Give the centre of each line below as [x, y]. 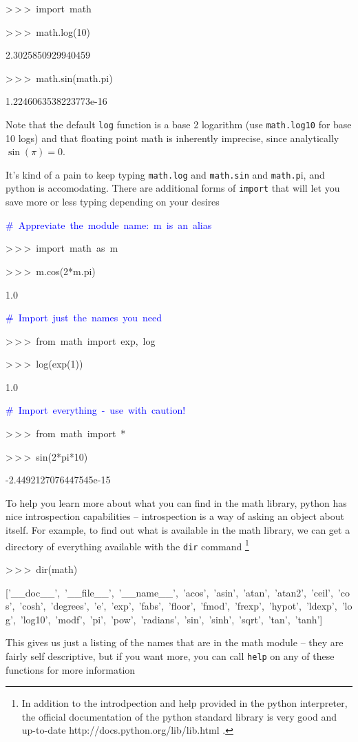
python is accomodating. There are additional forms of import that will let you [173, 188]
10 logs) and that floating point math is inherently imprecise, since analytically [172, 138]
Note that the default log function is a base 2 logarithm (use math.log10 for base [179, 124]
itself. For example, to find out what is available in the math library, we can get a [178, 530]
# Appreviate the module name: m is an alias [109, 224]
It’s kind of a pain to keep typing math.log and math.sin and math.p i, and [165, 174]
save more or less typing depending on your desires [113, 202]
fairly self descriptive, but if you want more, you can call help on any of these [170, 655]
